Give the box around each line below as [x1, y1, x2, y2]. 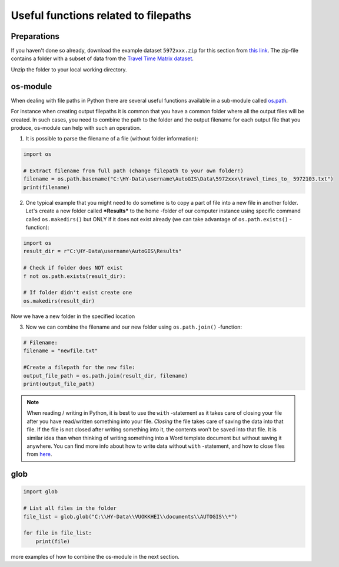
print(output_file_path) [23, 381, 95, 388]
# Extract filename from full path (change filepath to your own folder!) [23, 168, 244, 174]
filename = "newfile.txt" [23, 348, 98, 354]
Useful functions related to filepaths [11, 9, 191, 22]
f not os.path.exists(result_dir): [23, 273, 126, 280]
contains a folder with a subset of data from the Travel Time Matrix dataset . [11, 55, 194, 62]
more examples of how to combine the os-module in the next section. [11, 553, 180, 560]
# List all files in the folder [23, 505, 117, 512]
